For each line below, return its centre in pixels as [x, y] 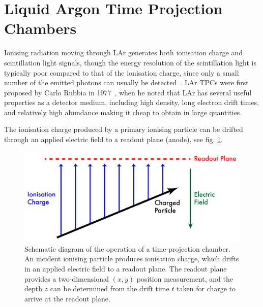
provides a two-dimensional [67, 278]
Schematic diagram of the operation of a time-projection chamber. [127, 248]
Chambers [40, 28]
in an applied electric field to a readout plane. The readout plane [126, 269]
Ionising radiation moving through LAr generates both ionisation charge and [123, 53]
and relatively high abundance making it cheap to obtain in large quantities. [123, 112]
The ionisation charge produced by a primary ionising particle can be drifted [124, 129]
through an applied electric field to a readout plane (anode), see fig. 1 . [113, 139]
